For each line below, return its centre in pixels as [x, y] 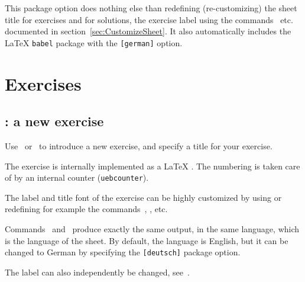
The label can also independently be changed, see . [97, 272]
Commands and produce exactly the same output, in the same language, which [152, 229]
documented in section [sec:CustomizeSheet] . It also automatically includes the [148, 31]
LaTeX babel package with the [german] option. [94, 42]
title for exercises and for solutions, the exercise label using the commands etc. [149, 19]
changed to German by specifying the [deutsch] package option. [123, 252]
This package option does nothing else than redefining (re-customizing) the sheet [151, 8]
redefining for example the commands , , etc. [86, 209]
